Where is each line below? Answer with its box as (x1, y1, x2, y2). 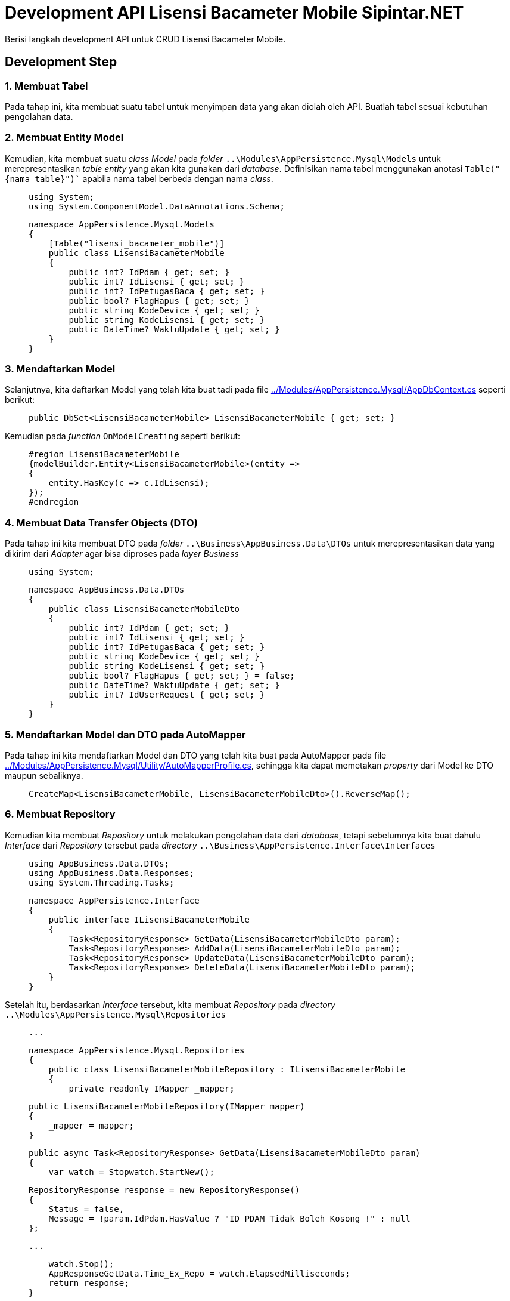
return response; (48, 1278, 129, 1288)
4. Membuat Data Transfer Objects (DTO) (5, 516, 198, 529)
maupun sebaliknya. (5, 770, 83, 781)
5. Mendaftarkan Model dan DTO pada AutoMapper (5, 728, 246, 741)
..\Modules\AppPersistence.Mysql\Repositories (5, 1009, 226, 1019)
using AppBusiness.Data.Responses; (29, 868, 195, 878)
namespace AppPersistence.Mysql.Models (29, 219, 214, 229)
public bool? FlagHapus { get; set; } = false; (69, 671, 295, 681)
